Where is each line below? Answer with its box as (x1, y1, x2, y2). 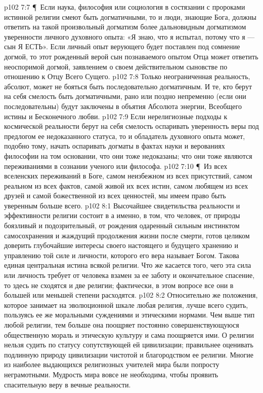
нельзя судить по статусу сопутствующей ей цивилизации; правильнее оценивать (4, 339, 253, 350)
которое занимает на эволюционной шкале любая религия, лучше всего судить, (4, 299, 248, 310)
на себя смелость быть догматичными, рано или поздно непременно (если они (4, 91, 246, 101)
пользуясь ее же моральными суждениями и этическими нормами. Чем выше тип (4, 309, 255, 320)
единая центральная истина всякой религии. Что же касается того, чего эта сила (4, 260, 251, 270)
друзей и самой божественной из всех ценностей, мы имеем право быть (4, 190, 226, 201)
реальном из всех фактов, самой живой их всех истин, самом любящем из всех (4, 180, 248, 191)
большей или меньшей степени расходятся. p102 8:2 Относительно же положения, (4, 290, 258, 300)
